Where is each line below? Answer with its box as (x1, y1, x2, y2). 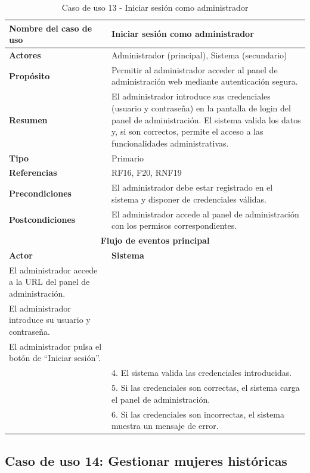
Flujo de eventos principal (100, 234, 210, 247)
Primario (111, 151, 144, 164)
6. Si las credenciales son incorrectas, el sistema (111, 407, 284, 420)
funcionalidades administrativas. (111, 136, 229, 149)
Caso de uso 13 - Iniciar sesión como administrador (61, 1, 249, 13)
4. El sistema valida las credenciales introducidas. (111, 366, 292, 379)
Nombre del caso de (9, 21, 92, 34)
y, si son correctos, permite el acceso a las (111, 125, 263, 138)
